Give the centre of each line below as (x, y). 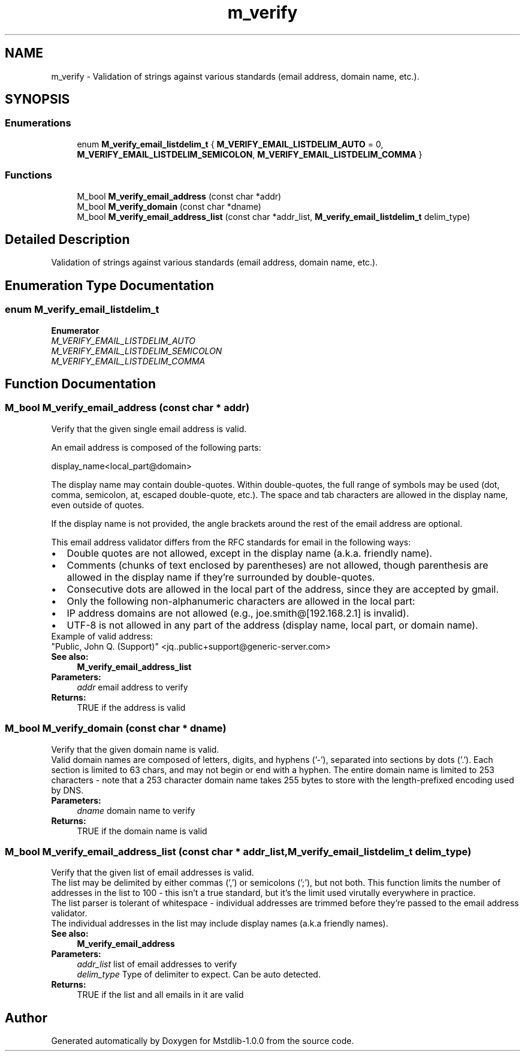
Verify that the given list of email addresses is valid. (153, 873)
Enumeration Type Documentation (109, 285)
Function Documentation (80, 384)
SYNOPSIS (37, 99)
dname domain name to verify (136, 810)
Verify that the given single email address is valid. (149, 429)
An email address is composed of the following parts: (156, 447)
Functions (28, 175)
